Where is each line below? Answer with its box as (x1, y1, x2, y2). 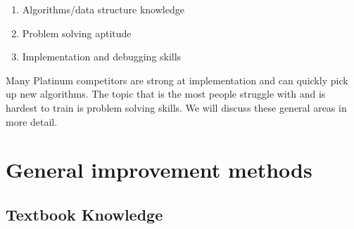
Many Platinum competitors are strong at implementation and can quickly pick (6, 72, 348, 87)
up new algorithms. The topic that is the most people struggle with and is (6, 86, 326, 101)
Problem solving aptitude (22, 25, 132, 40)
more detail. (6, 114, 58, 129)
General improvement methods (6, 155, 312, 184)
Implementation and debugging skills (22, 49, 182, 64)
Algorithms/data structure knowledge (22, 2, 184, 16)
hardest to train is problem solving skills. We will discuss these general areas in (6, 100, 347, 115)
